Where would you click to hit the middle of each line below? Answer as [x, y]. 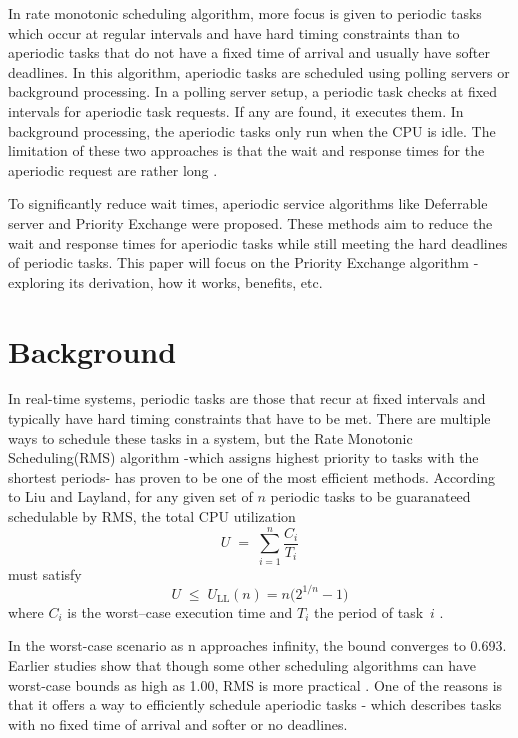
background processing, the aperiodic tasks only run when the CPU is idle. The [252, 130]
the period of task [369, 611]
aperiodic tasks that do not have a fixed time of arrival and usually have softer [249, 52]
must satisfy [45, 573]
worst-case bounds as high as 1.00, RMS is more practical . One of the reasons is [255, 684]
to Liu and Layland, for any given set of [130, 496]
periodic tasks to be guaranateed [370, 496]
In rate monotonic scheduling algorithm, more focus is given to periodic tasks [245, 13]
